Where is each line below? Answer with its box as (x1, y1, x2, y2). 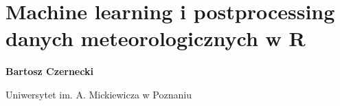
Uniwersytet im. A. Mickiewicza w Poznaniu (5, 87, 192, 101)
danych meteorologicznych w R (5, 24, 306, 52)
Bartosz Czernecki (5, 64, 93, 78)
